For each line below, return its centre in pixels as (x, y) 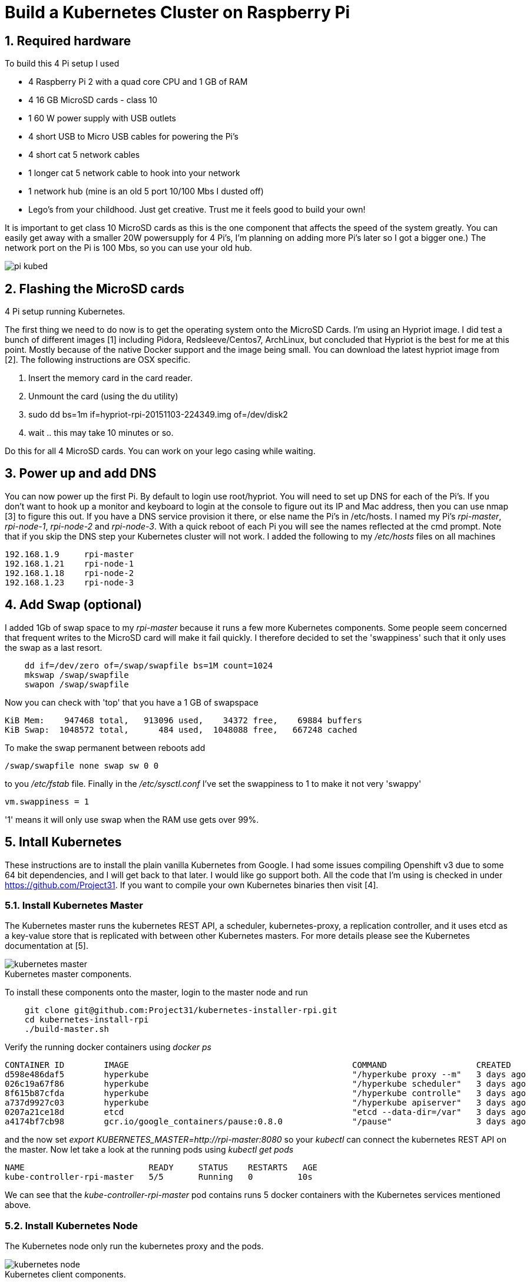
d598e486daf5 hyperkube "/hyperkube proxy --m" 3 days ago (266, 1075)
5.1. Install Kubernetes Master (74, 905)
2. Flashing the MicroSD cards (95, 289)
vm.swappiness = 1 (47, 801)
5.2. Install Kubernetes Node (71, 1225)
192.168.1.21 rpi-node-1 (69, 563)
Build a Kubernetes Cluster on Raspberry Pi (178, 12)
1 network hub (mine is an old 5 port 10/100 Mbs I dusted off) (146, 191)
